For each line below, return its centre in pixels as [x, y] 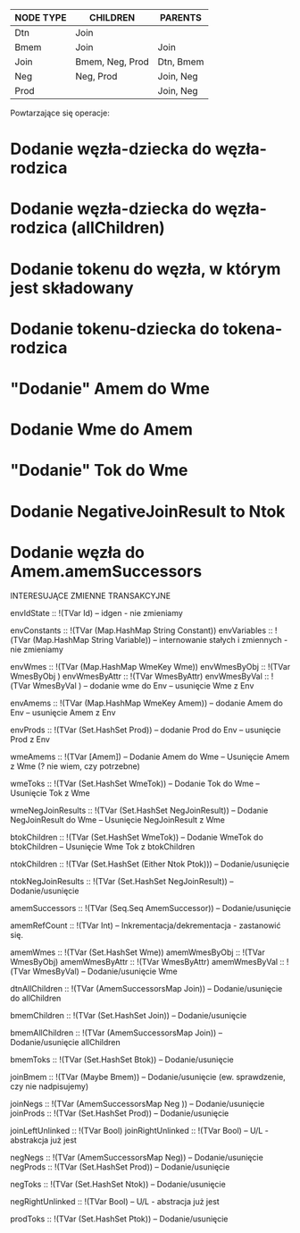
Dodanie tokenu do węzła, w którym [146, 269]
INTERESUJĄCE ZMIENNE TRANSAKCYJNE [91, 596]
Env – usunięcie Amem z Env [63, 713]
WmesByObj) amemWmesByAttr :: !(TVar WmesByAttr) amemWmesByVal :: [147, 962]
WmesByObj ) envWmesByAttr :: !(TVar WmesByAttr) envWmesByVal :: [140, 676]
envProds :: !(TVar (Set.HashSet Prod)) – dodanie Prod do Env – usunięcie [146, 730]
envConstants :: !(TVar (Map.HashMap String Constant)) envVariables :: [142, 630]
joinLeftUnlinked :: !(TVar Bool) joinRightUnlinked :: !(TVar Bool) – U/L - [139, 1131]
